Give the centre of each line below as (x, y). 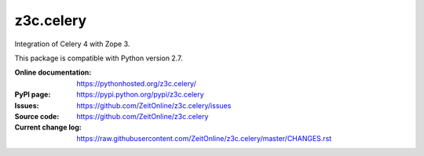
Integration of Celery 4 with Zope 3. (72, 44)
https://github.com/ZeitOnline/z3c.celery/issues (154, 105)
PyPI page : (33, 95)
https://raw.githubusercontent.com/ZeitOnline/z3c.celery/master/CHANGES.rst (204, 138)
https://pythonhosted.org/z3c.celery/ (136, 83)
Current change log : (48, 127)
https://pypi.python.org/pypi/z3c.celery (140, 95)
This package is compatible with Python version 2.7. (99, 58)
